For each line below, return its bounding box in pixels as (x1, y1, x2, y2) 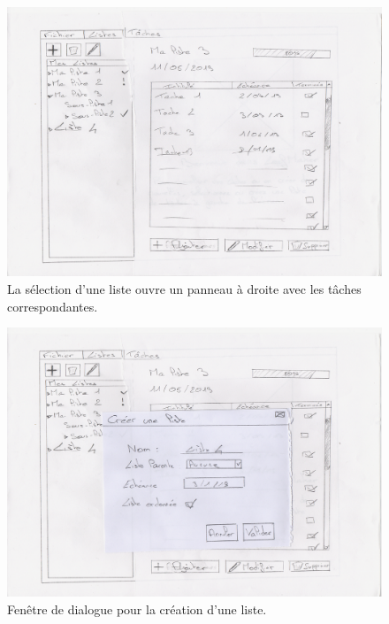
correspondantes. (7, 297, 98, 315)
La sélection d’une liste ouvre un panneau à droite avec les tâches (7, 279, 362, 297)
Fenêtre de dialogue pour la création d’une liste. (7, 600, 267, 619)
